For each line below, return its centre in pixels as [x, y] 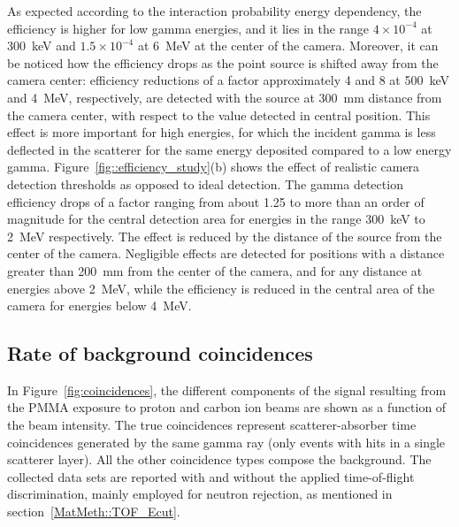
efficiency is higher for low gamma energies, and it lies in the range [188, 28]
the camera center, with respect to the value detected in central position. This [219, 115]
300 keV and [42, 46]
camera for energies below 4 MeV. [99, 306]
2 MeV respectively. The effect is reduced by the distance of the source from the [225, 236]
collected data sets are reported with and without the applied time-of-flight [211, 476]
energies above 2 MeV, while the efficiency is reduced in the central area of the [221, 288]
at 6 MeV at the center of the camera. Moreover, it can [288, 46]
